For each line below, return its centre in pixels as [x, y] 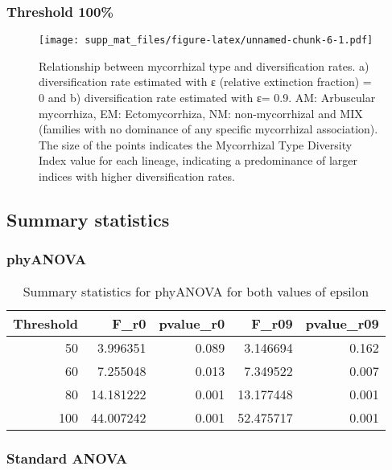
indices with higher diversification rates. [137, 176]
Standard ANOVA [67, 458]
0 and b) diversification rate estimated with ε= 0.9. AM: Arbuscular [207, 98]
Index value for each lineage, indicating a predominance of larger [198, 160]
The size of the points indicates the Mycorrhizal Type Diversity [196, 144]
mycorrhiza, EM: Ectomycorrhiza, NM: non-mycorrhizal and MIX [201, 113]
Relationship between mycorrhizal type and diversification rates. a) [204, 65]
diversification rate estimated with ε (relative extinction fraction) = [205, 82]
